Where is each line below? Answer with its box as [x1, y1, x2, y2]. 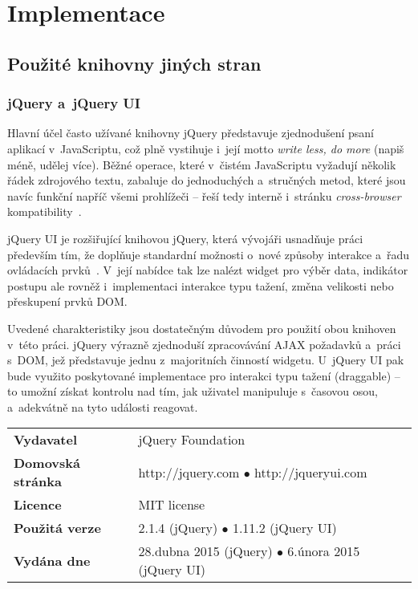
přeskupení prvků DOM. [7, 293, 128, 310]
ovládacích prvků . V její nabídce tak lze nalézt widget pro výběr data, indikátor [7, 262, 408, 278]
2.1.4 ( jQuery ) [138, 518, 218, 538]
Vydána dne [14, 550, 91, 570]
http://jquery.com [138, 462, 240, 481]
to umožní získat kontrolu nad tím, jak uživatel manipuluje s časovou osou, [7, 383, 378, 400]
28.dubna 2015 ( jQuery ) [138, 542, 273, 561]
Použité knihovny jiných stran [7, 51, 262, 75]
